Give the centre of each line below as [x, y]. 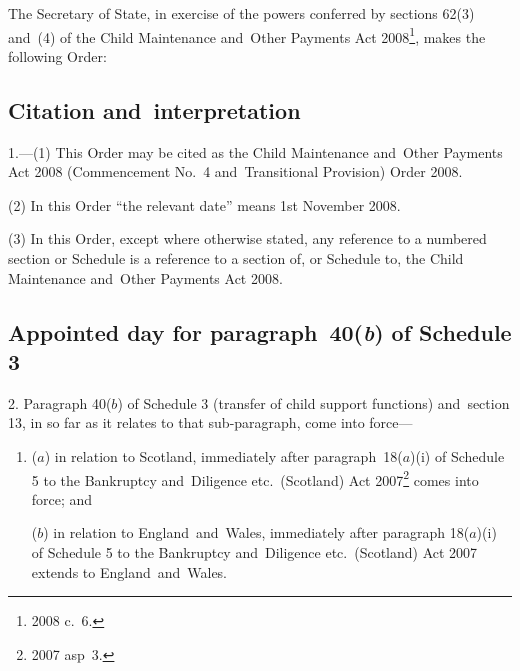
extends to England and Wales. [129, 571]
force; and [62, 498]
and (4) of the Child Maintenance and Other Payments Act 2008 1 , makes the [247, 35]
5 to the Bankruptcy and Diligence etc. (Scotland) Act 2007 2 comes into [255, 478]
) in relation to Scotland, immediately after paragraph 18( [223, 455]
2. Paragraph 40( [60, 402]
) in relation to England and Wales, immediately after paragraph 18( [256, 532]
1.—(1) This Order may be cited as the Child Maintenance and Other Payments [255, 151]
